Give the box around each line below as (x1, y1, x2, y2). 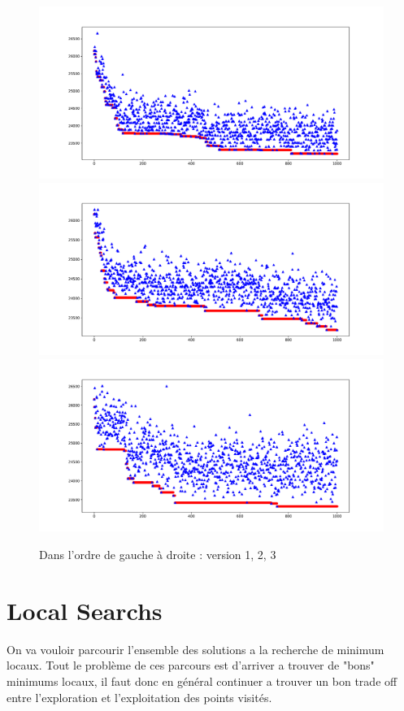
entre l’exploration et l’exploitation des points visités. (7, 688, 272, 705)
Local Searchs (7, 593, 163, 626)
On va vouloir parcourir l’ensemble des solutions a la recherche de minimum (7, 640, 384, 657)
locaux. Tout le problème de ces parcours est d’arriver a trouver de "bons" (7, 657, 375, 674)
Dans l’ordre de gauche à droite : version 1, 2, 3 (39, 546, 276, 562)
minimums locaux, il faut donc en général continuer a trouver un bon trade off (7, 672, 397, 689)
